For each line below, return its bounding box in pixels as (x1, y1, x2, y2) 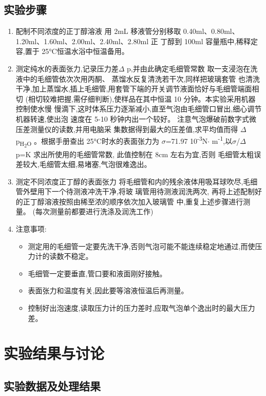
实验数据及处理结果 (4, 378, 101, 393)
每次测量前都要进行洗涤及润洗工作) (35, 206, 154, 217)
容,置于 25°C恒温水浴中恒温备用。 (15, 46, 129, 56)
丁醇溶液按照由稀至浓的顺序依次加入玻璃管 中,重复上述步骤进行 (30, 196, 243, 206)
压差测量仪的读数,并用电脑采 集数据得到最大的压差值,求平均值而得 (15, 123, 238, 134)
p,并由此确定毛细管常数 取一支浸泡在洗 (127, 63, 258, 73)
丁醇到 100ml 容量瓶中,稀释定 (160, 35, 258, 46)
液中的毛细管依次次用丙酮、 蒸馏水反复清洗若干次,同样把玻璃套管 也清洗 (15, 73, 260, 84)
